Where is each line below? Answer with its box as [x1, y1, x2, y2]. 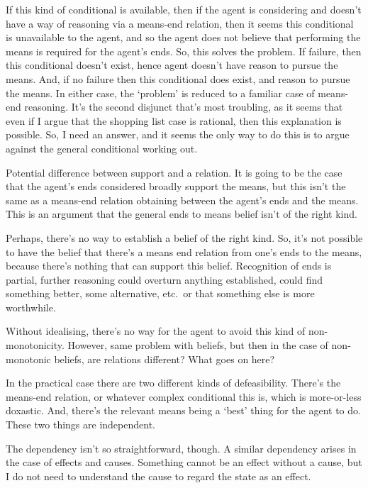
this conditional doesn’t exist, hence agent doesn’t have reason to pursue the [6, 57, 338, 72]
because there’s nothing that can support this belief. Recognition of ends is [6, 258, 332, 273]
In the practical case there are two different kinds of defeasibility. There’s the [6, 375, 341, 390]
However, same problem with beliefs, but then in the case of [67, 338, 328, 353]
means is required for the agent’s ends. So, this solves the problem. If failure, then [6, 43, 362, 58]
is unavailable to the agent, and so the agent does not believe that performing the [6, 30, 361, 45]
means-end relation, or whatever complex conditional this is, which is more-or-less [6, 389, 362, 404]
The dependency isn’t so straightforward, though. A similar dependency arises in [6, 440, 357, 455]
